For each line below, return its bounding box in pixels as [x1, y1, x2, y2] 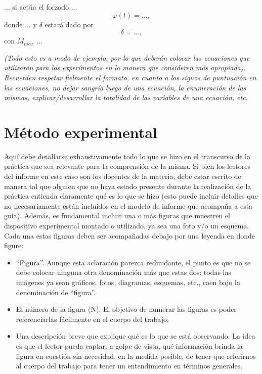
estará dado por [45, 19, 94, 29]
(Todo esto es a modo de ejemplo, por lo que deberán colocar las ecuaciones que [4, 52, 250, 63]
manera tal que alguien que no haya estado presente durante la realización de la [4, 180, 251, 191]
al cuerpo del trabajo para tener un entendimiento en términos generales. [16, 360, 243, 371]
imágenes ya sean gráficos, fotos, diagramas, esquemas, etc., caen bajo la [16, 277, 240, 287]
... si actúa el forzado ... [4, 2, 77, 12]
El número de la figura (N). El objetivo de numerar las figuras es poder [16, 304, 237, 314]
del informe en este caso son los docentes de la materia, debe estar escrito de [4, 171, 241, 181]
